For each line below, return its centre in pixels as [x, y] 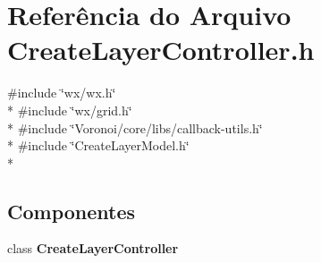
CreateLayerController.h [161, 50]
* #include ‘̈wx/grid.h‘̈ [70, 110]
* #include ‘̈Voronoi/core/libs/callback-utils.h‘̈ [135, 127]
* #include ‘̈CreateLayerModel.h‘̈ [98, 145]
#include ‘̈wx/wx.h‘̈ [62, 93]
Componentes [72, 211]
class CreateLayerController [93, 248]
